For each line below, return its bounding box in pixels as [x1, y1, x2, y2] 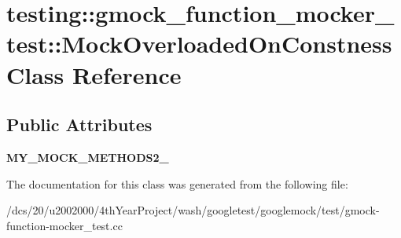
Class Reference [6, 58, 182, 90]
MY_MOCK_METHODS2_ [6, 148, 169, 165]
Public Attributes [6, 112, 153, 137]
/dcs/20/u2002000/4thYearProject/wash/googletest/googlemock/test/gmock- [6, 202, 380, 218]
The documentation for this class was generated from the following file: [6, 175, 348, 192]
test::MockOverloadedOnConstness [6, 27, 392, 60]
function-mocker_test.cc [6, 217, 123, 233]
